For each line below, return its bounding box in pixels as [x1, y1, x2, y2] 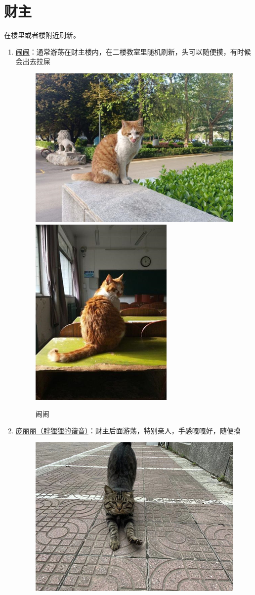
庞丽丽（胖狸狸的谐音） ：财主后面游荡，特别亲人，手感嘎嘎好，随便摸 [15, 425, 241, 435]
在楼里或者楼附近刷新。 [4, 30, 80, 40]
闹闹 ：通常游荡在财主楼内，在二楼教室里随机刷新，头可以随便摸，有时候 [15, 46, 251, 57]
